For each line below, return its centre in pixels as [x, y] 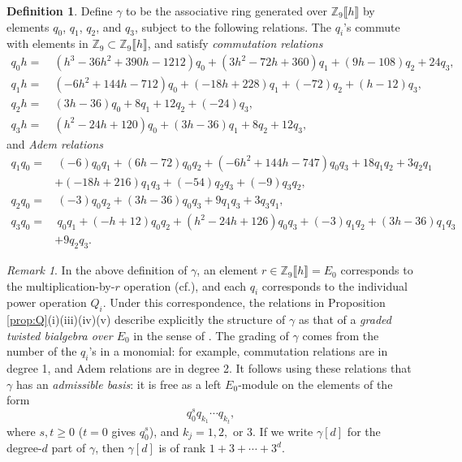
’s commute [372, 26]
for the [364, 431]
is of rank [182, 448]
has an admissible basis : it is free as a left [119, 384]
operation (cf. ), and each [185, 285]
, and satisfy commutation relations [235, 43]
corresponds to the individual [335, 285]
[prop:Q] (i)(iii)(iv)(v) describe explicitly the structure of [146, 320]
